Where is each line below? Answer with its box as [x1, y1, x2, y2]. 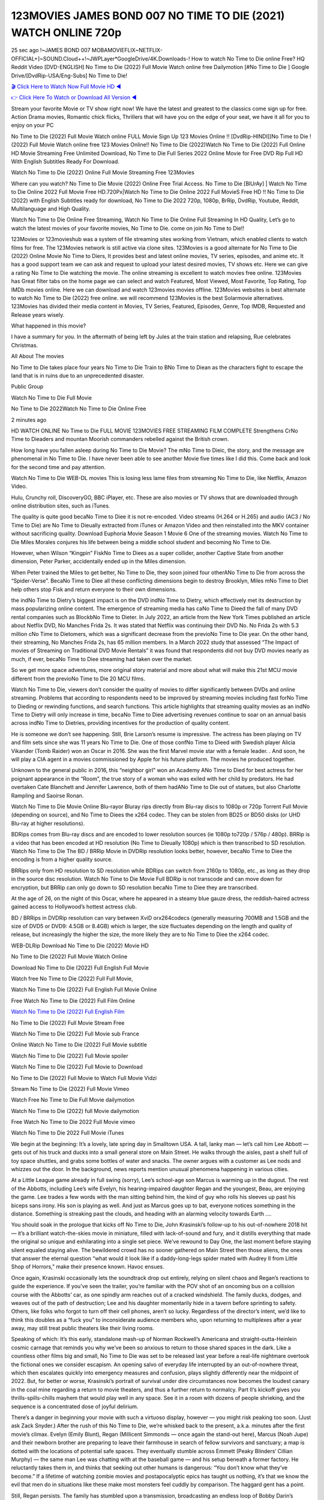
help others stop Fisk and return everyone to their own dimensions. [11, 586, 177, 593]
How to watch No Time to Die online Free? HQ [191, 55, 305, 62]
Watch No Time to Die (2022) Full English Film [11, 1008, 125, 1015]
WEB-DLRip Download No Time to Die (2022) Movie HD [11, 942, 149, 949]
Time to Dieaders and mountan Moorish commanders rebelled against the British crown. [11, 436, 229, 443]
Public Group [11, 383, 44, 390]
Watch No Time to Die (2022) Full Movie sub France [11, 1030, 139, 1037]
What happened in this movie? [11, 322, 86, 329]
